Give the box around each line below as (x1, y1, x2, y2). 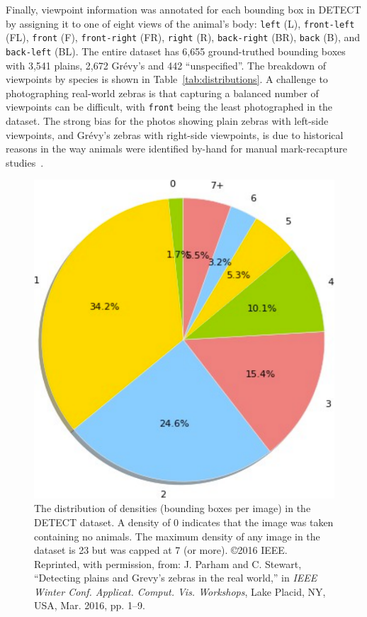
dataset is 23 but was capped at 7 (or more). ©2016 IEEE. (34, 543, 288, 557)
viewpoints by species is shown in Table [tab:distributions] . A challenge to (6, 72, 328, 87)
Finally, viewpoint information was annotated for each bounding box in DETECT (6, 2, 361, 16)
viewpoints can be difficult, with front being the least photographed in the (6, 99, 333, 114)
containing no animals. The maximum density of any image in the (34, 528, 320, 543)
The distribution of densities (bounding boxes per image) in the (34, 501, 311, 516)
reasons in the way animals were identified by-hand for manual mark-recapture (6, 141, 347, 156)
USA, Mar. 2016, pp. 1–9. (34, 598, 145, 613)
